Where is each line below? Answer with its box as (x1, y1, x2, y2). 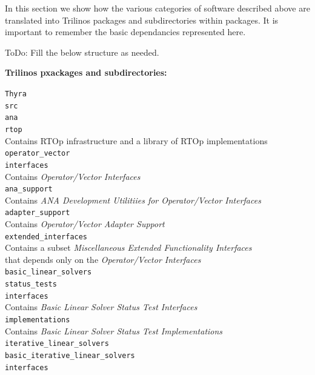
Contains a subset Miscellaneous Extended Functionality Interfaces (5, 241, 252, 254)
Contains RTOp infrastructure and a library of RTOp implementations (5, 134, 268, 147)
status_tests (5, 280, 57, 289)
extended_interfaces (5, 232, 88, 241)
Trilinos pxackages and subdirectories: (5, 66, 167, 79)
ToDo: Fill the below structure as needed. (5, 45, 159, 58)
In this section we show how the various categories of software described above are (5, 2, 310, 14)
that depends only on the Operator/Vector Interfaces (5, 253, 201, 265)
